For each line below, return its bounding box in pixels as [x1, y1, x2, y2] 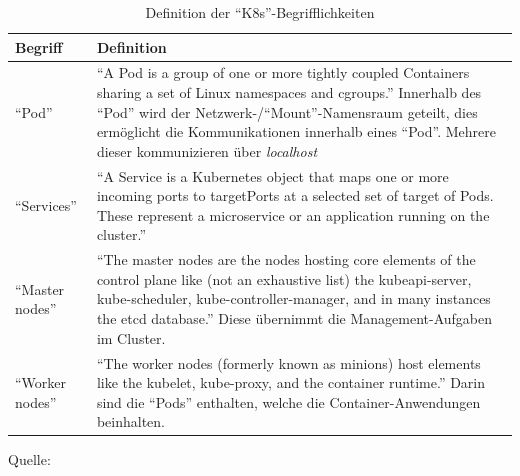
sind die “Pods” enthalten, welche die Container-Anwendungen [96, 391, 481, 412]
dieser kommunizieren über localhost [96, 140, 318, 161]
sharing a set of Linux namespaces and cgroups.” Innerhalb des [96, 82, 482, 103]
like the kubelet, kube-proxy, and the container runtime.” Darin [96, 372, 486, 393]
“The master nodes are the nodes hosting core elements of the [96, 249, 476, 270]
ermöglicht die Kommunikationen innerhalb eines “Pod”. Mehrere [96, 121, 496, 142]
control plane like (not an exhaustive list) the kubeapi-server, [96, 268, 472, 289]
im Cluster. [96, 327, 166, 348]
